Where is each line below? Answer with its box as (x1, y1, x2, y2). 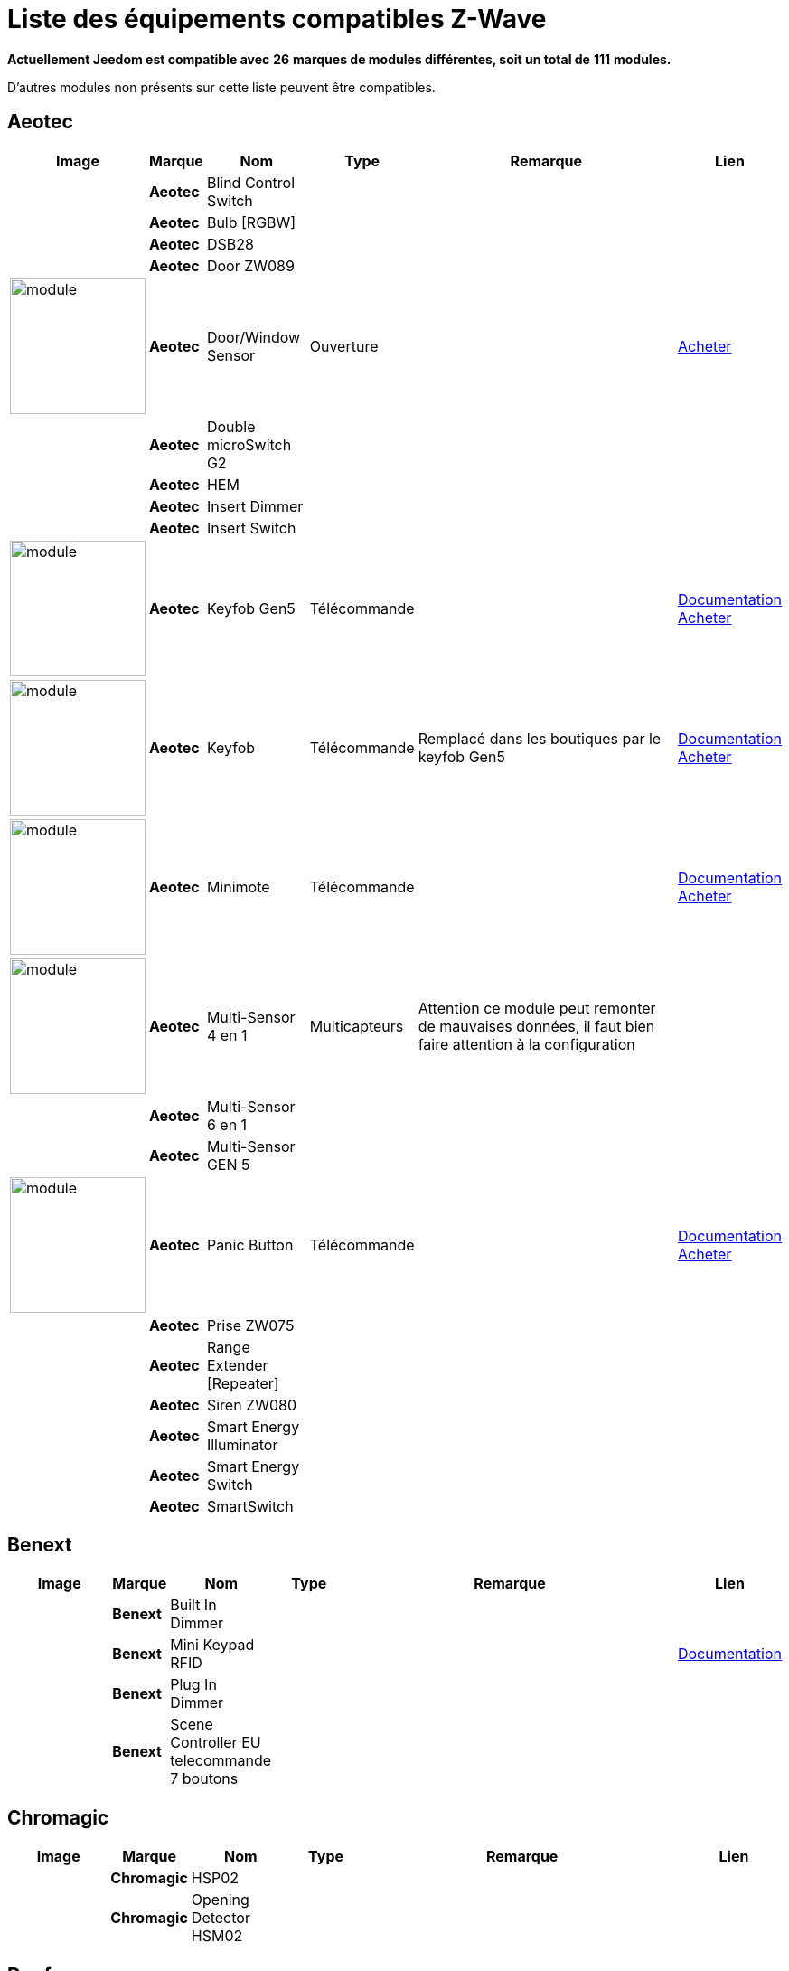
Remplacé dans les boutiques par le (418, 729, 662, 748)
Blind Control (206, 173, 296, 192)
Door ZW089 (206, 256, 295, 275)
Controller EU (170, 1733, 261, 1752)
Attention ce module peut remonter (418, 998, 656, 1017)
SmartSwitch (206, 1496, 294, 1515)
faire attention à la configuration (418, 1034, 635, 1053)
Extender (206, 1355, 268, 1374)
